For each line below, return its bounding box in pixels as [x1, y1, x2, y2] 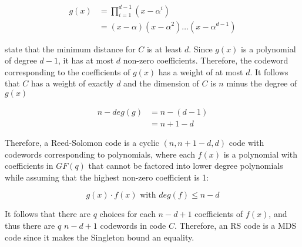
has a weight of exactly [31, 77, 114, 89]
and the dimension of [123, 77, 199, 89]
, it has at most [58, 54, 114, 66]
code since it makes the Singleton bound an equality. [5, 231, 194, 243]
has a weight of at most [158, 65, 243, 78]
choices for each [99, 208, 156, 220]
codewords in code [100, 219, 166, 231]
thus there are [5, 219, 55, 231]
